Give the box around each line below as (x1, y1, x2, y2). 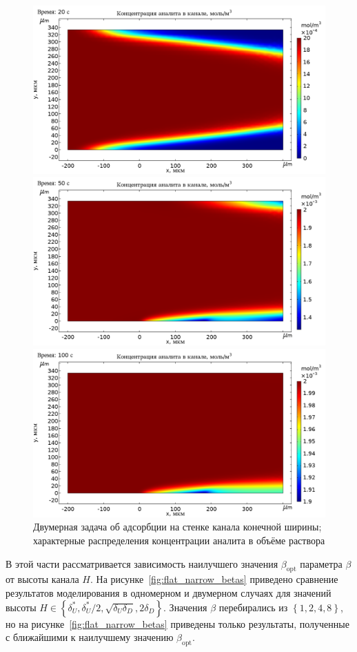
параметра (300, 556, 343, 570)
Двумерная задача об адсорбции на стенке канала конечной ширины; (33, 519, 322, 534)
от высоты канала (6, 572, 79, 586)
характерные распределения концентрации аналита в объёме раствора (33, 533, 325, 547)
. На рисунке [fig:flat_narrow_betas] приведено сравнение (90, 572, 338, 586)
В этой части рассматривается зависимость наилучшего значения (6, 556, 278, 570)
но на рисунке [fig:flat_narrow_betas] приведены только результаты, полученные (6, 616, 349, 631)
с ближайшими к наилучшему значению (6, 630, 174, 644)
